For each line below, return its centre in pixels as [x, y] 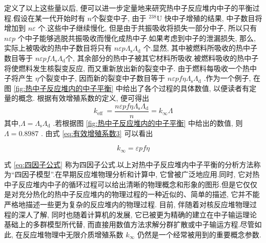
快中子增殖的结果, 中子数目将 [213, 18]
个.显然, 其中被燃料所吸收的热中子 [200, 48]
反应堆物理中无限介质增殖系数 [73, 234]
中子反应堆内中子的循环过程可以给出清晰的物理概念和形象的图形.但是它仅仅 [131, 184]
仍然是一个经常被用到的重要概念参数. [199, 234]
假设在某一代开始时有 [49, 18]
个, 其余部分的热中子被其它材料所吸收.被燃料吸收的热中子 [162, 58]
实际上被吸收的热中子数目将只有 [58, 48]
